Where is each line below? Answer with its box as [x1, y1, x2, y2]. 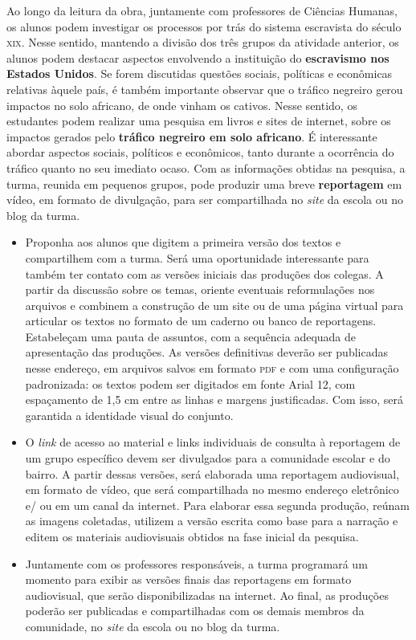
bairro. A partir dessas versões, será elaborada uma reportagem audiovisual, [25, 465, 400, 482]
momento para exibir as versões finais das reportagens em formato [25, 571, 352, 588]
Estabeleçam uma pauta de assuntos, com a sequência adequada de [25, 328, 357, 344]
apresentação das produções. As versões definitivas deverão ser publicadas [25, 344, 388, 361]
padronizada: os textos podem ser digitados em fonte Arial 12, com [25, 375, 356, 392]
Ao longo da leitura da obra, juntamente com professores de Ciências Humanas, [6, 2, 398, 18]
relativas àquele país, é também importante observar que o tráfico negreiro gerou [6, 80, 403, 97]
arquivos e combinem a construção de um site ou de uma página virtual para [25, 296, 404, 313]
